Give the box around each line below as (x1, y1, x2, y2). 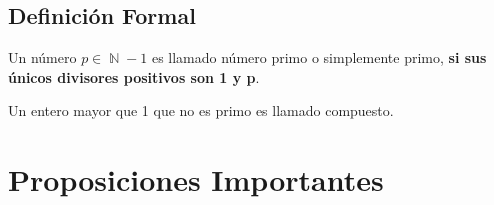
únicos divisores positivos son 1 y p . (8, 66, 260, 87)
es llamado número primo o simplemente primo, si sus (151, 47, 487, 68)
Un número (8, 47, 77, 68)
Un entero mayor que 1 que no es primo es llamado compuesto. (8, 100, 394, 121)
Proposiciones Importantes (8, 159, 384, 200)
